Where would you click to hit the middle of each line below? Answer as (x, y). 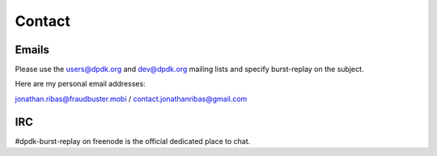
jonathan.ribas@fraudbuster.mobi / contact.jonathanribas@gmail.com (131, 99)
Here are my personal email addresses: (80, 84)
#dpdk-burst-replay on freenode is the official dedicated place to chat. (133, 141)
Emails (32, 50)
